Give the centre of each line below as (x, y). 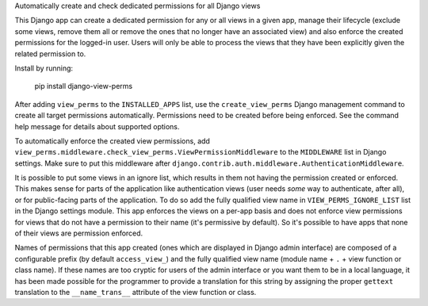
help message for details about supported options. (97, 126)
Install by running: (44, 68)
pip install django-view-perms (84, 86)
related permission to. (50, 54)
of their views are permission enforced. (79, 233)
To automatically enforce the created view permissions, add (112, 141)
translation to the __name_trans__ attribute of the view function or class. (136, 292)
